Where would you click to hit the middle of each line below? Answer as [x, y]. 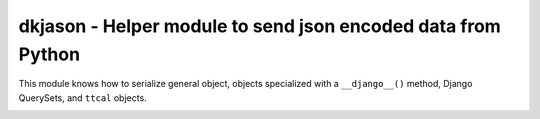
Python [49, 54]
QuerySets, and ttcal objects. [82, 97]
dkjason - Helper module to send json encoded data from [260, 26]
